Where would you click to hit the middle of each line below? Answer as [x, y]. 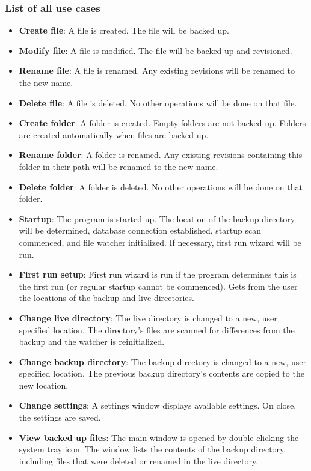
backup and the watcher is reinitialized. [92, 342]
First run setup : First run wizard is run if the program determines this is [158, 274]
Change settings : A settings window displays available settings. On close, [158, 405]
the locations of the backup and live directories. [106, 298]
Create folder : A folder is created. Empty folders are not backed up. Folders [162, 123]
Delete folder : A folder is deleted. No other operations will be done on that [161, 187]
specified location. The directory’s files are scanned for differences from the [157, 330]
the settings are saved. [60, 417]
